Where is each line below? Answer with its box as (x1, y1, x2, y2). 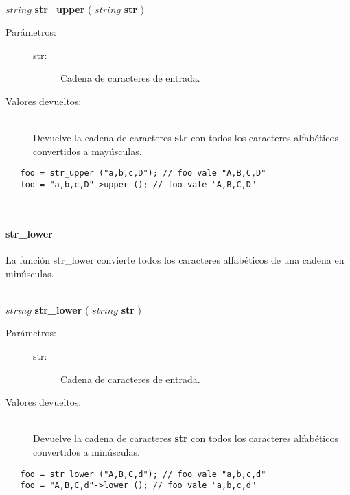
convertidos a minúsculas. (33, 444, 140, 459)
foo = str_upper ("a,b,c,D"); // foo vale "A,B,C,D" (20, 168, 266, 179)
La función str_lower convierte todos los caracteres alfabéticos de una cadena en (5, 253, 345, 267)
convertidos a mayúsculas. (33, 143, 142, 158)
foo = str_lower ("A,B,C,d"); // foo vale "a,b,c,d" (20, 469, 266, 479)
